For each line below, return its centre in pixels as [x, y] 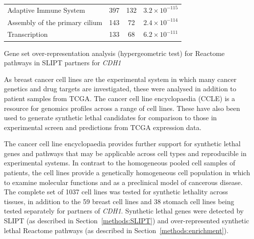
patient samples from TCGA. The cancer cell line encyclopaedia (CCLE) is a [120, 98]
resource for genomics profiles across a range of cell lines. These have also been [122, 108]
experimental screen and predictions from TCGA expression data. [103, 127]
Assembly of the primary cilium [55, 22]
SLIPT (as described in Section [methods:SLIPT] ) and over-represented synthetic [127, 221]
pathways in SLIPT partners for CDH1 [63, 63]
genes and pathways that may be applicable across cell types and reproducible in [125, 153]
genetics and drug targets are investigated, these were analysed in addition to [120, 89]
